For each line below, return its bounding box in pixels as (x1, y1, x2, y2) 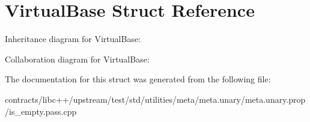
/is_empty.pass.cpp (5, 105, 77, 117)
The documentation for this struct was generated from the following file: (5, 73, 271, 85)
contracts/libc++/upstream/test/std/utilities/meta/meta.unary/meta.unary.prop (5, 93, 306, 105)
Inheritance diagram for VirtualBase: (5, 32, 141, 45)
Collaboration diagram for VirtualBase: (5, 52, 150, 65)
